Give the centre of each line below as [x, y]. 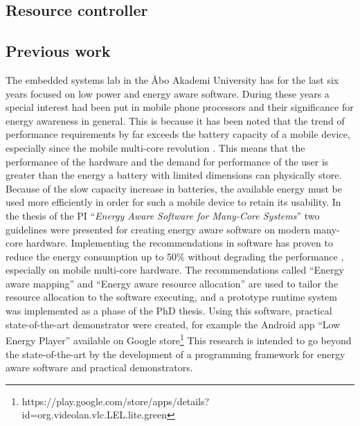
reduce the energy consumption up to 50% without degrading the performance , [175, 256]
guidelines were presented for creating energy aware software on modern [158, 229]
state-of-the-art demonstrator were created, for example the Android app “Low [173, 324]
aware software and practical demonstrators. [99, 367]
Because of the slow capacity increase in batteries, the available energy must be [174, 188]
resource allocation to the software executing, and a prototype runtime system [171, 297]
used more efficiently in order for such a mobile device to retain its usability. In [173, 202]
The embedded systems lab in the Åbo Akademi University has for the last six [172, 79]
